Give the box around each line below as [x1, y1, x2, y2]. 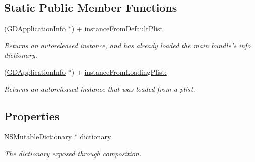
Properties [4, 108, 60, 123]
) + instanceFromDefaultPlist [71, 23, 163, 34]
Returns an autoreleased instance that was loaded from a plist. [4, 83, 195, 94]
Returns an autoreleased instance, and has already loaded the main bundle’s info [4, 40, 251, 50]
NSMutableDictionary [4, 131, 72, 142]
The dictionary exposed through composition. [4, 148, 142, 158]
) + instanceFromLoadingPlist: [71, 66, 167, 77]
